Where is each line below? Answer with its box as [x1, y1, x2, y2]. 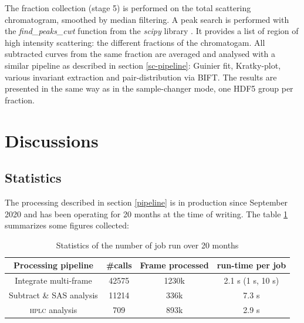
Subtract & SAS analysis [9, 288, 98, 301]
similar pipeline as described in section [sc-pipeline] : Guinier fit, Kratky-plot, [5, 59, 281, 71]
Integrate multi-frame [15, 274, 92, 287]
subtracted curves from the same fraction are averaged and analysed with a [5, 48, 275, 60]
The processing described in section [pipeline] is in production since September [5, 196, 288, 208]
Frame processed [140, 259, 209, 271]
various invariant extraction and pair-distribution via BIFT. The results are [5, 70, 277, 83]
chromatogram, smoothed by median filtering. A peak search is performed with [5, 13, 289, 25]
